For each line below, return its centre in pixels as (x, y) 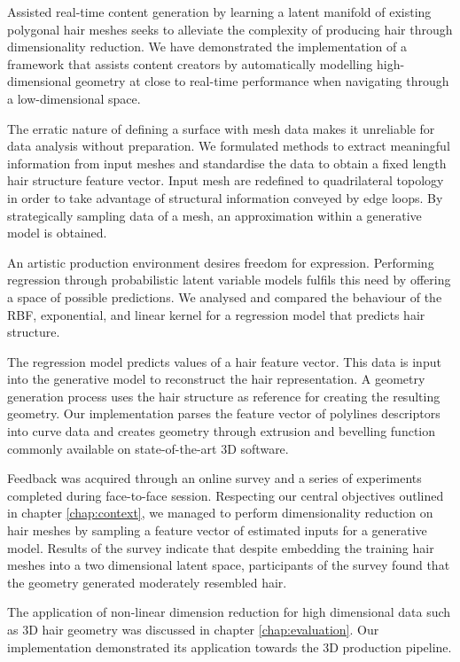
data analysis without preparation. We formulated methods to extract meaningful (229, 146)
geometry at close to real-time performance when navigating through (262, 81)
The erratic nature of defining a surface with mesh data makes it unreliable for (221, 128)
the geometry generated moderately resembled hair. (147, 582)
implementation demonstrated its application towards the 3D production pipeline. (230, 646)
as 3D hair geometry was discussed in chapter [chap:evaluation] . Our (193, 629)
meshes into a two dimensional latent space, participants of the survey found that (229, 565)
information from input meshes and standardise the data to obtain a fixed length (227, 163)
